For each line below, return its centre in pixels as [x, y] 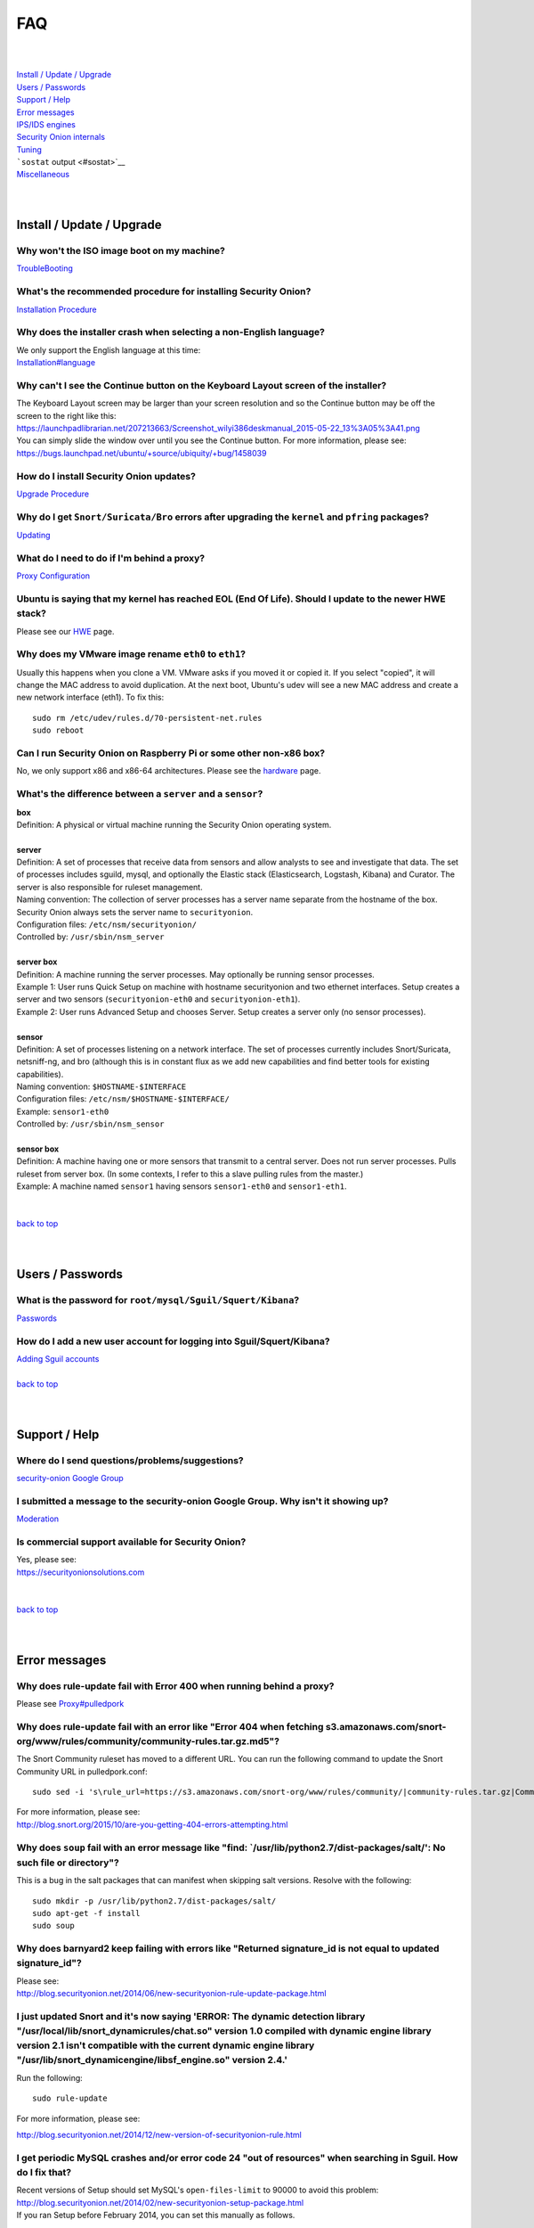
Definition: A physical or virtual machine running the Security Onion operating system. [174, 824]
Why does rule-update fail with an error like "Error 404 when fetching [170, 1726]
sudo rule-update [70, 2098]
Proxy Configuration [53, 576]
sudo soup [53, 1926]
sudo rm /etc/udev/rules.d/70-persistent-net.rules [147, 718]
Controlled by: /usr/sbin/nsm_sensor [90, 1124]
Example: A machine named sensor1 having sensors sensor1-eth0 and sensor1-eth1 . [182, 1186]
